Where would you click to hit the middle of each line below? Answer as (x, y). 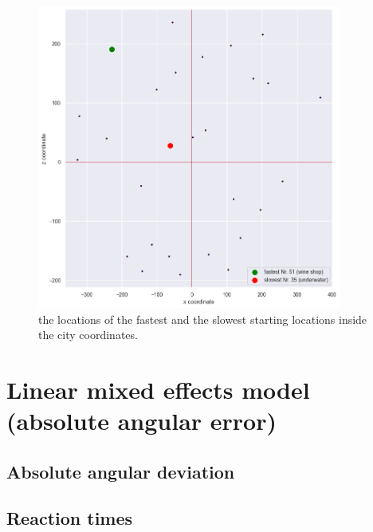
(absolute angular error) (141, 421)
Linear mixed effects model (158, 389)
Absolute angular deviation (121, 471)
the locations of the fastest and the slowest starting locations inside (203, 319)
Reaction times (70, 518)
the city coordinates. (88, 335)
